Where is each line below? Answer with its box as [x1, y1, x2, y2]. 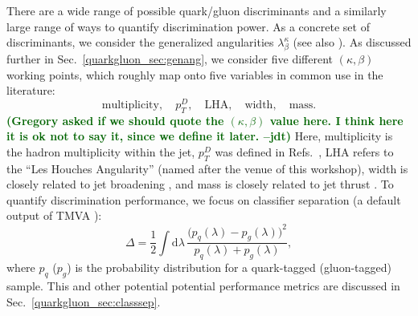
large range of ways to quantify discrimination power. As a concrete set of [6, 18, 370, 34]
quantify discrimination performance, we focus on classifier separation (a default [6, 191, 401, 208]
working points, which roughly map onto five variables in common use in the [6, 66, 383, 83]
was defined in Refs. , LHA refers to [215, 143, 394, 160]
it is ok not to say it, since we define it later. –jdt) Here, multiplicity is [6, 128, 393, 144]
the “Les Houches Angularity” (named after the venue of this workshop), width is [6, 160, 408, 176]
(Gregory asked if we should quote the [6, 111, 224, 128]
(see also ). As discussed [293, 34, 412, 51]
